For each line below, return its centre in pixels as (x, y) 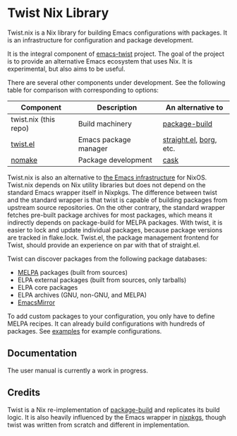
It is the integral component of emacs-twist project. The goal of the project (116, 54)
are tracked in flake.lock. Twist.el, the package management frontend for (113, 237)
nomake (24, 160)
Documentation (42, 354)
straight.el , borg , (190, 139)
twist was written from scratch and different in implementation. (99, 425)
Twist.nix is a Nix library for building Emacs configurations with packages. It (117, 33)
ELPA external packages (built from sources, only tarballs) (102, 280)
